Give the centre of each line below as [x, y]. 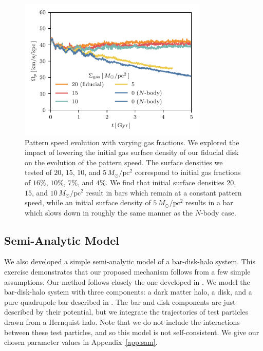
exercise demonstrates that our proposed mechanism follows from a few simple [127, 272]
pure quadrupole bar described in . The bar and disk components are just [120, 301]
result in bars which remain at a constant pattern [164, 192]
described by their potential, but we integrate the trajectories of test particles [126, 312]
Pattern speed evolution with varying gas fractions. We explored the [132, 142]
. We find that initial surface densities [165, 182]
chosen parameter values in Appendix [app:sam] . [81, 342]
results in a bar [209, 202]
